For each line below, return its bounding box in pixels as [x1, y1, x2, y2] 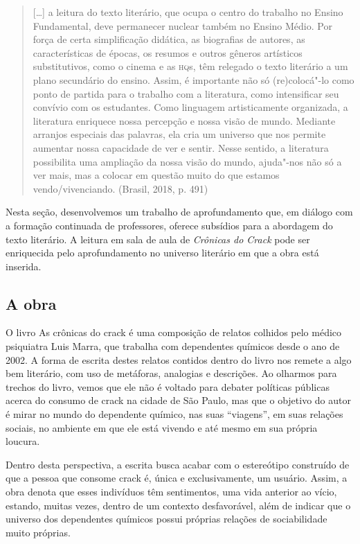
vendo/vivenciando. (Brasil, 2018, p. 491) [33, 181, 208, 195]
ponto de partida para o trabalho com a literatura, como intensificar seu [33, 86, 339, 100]
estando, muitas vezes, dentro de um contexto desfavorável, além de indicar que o [6, 498, 351, 512]
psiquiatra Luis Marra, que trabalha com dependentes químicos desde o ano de [6, 339, 340, 353]
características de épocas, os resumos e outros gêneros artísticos [33, 45, 303, 60]
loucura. [6, 434, 40, 448]
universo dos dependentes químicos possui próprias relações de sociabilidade [6, 511, 327, 526]
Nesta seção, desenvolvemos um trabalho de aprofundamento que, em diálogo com [6, 204, 353, 219]
